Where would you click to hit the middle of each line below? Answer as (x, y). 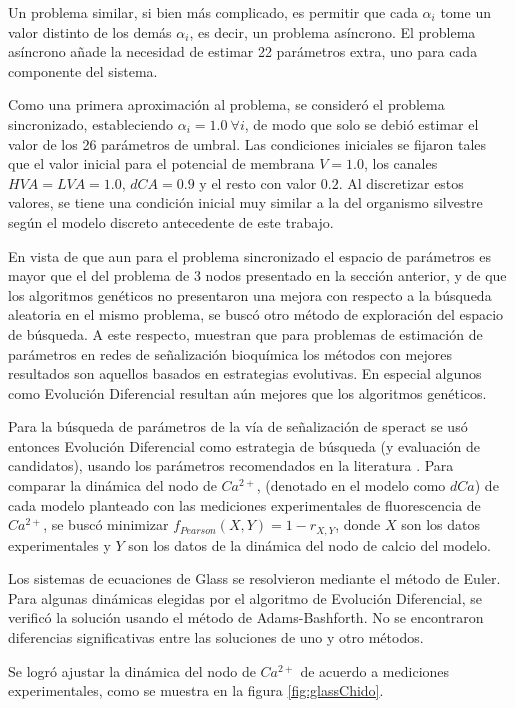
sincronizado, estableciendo (91, 123)
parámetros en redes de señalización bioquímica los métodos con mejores (230, 353)
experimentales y (59, 544)
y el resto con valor (258, 182)
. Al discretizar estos (401, 182)
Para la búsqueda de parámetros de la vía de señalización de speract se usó (238, 426)
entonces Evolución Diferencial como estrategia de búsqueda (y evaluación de (244, 445)
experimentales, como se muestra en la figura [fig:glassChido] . (196, 690)
